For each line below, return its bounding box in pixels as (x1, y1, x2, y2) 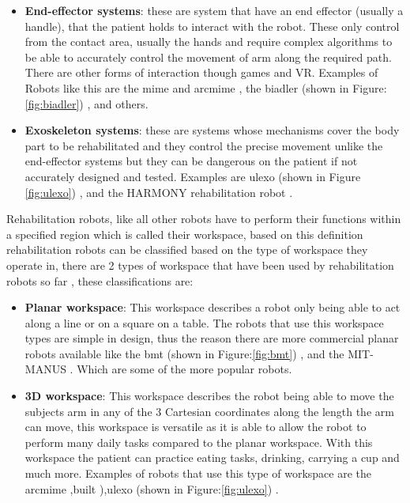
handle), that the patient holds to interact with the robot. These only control (24, 17, 400, 34)
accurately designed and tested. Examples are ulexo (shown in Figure (24, 168, 361, 184)
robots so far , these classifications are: (6, 272, 194, 289)
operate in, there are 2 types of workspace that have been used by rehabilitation (6, 256, 394, 273)
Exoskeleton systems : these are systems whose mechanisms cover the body (24, 122, 400, 138)
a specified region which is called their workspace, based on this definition (6, 225, 363, 242)
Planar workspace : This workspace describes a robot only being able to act (24, 299, 401, 316)
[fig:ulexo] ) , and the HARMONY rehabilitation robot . (24, 183, 293, 200)
